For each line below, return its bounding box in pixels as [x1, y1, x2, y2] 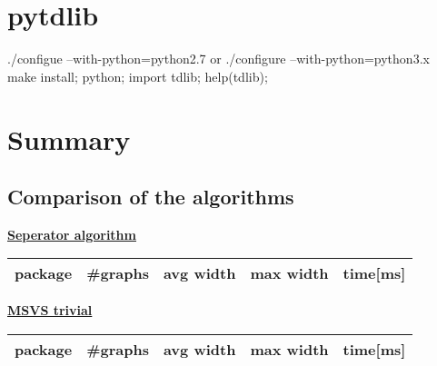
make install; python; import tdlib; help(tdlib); [7, 66, 268, 85]
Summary [7, 120, 131, 157]
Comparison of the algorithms [7, 183, 294, 211]
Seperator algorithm [7, 224, 136, 243]
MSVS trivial [7, 301, 93, 320]
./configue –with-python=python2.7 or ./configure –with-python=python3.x [7, 49, 430, 68]
